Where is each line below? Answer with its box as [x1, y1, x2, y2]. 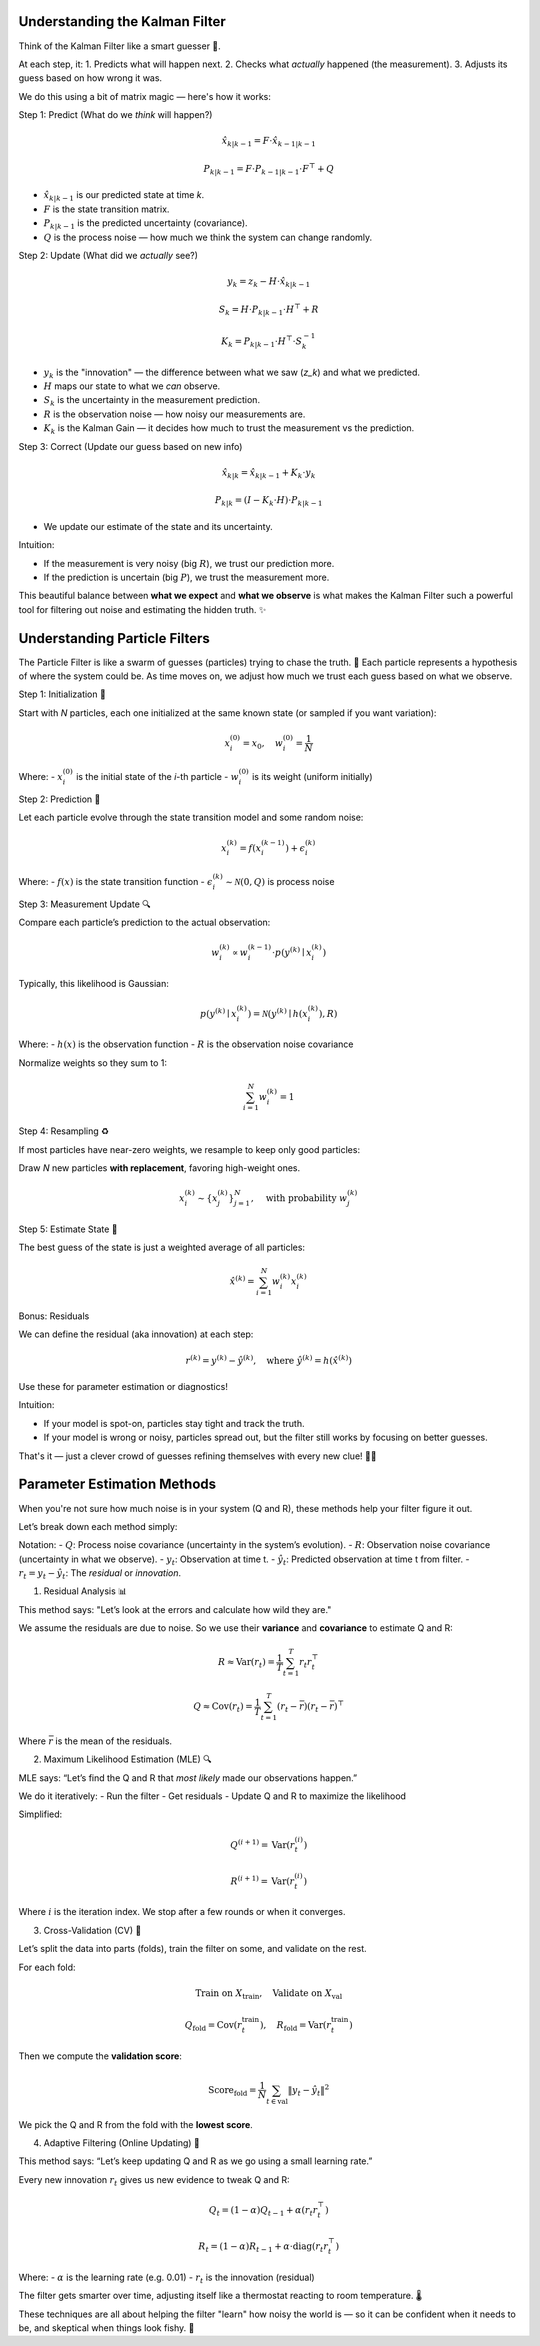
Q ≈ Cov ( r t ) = [193, 1701, 254, 1714]
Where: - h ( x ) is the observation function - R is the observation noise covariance [18, 1038, 354, 1050]
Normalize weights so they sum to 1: [18, 1056, 168, 1069]
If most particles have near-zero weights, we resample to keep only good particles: [18, 1143, 360, 1155]
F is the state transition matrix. [43, 203, 170, 215]
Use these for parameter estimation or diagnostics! [18, 1381, 229, 1393]
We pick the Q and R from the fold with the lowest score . [18, 2118, 254, 2130]
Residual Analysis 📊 [43, 1585, 128, 1597]
